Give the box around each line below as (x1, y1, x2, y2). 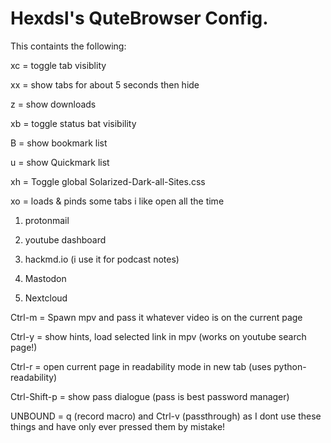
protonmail (24, 214, 70, 226)
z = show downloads (10, 98, 97, 110)
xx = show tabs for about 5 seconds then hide (10, 78, 200, 91)
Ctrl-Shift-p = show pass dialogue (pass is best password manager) (10, 390, 290, 402)
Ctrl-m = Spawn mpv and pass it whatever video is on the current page (10, 311, 303, 323)
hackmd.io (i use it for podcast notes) (24, 253, 180, 265)
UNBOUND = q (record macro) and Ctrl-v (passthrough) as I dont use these (10, 410, 322, 422)
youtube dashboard (24, 233, 107, 246)
